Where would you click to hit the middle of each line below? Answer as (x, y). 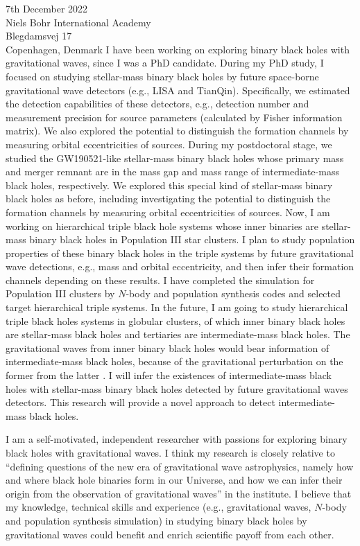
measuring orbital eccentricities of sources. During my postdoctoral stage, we (169, 144)
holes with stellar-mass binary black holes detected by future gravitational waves (177, 388)
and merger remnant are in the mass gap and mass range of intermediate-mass (172, 171)
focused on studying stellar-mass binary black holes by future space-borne (162, 76)
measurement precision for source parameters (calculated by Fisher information (174, 117)
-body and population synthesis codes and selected (233, 293)
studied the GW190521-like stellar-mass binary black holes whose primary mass (175, 158)
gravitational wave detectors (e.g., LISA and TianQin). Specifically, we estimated (178, 90)
